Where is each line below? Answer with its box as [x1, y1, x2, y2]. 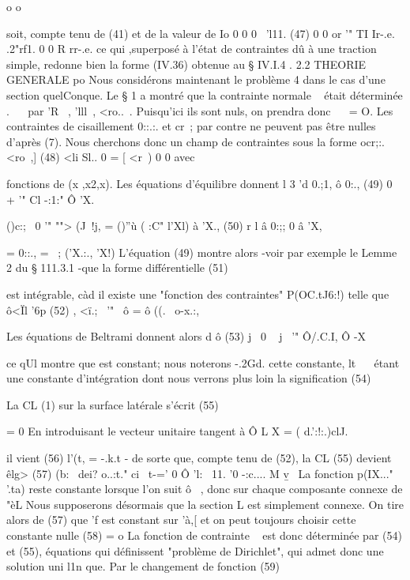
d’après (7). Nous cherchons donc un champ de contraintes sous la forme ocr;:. [6, 133, 385, 149]
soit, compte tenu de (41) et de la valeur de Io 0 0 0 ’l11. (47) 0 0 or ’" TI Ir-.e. [6, 24, 395, 41]
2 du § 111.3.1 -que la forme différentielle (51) [6, 259, 228, 276]
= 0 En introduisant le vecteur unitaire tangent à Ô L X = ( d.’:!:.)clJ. [6, 423, 348, 439]
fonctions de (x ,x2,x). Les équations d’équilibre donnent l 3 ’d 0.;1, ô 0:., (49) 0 [6, 175, 393, 191]
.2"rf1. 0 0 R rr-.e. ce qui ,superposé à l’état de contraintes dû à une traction [6, 40, 377, 57]
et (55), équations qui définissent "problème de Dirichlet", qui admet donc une [6, 542, 384, 559]
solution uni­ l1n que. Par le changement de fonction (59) [6, 558, 280, 574]
